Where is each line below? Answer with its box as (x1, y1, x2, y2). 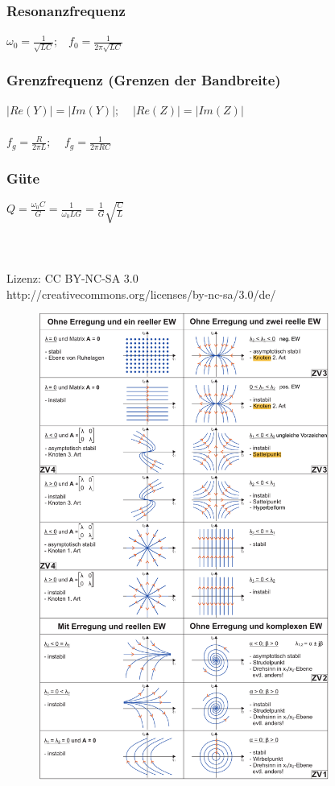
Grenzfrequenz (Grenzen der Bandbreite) (6, 69, 281, 89)
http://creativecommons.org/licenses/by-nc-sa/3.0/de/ (6, 285, 276, 302)
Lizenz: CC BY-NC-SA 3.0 (6, 270, 139, 287)
